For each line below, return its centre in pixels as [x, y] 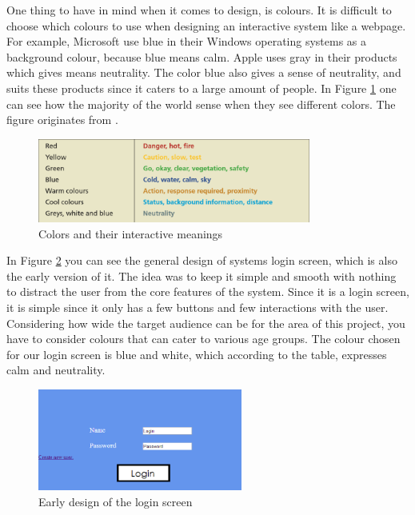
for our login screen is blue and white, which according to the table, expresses [197, 354]
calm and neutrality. [56, 370]
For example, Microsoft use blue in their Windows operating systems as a [187, 41]
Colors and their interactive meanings [131, 233]
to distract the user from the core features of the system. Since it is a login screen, [208, 291]
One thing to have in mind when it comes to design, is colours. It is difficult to [199, 10]
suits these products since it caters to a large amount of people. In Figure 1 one [202, 88]
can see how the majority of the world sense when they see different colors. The [201, 104]
